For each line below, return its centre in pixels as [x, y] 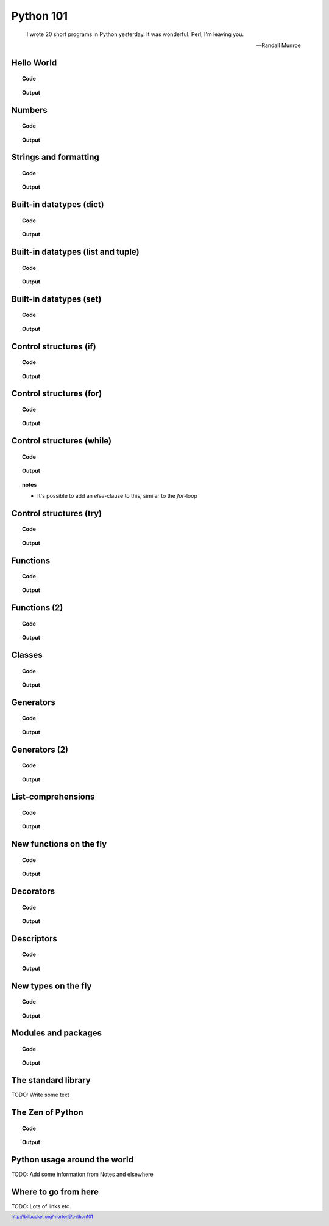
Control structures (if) [54, 346]
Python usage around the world [73, 1160]
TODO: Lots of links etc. [41, 1206]
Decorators [33, 892]
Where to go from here [55, 1191]
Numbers [30, 110]
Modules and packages [57, 1033]
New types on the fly [51, 986]
